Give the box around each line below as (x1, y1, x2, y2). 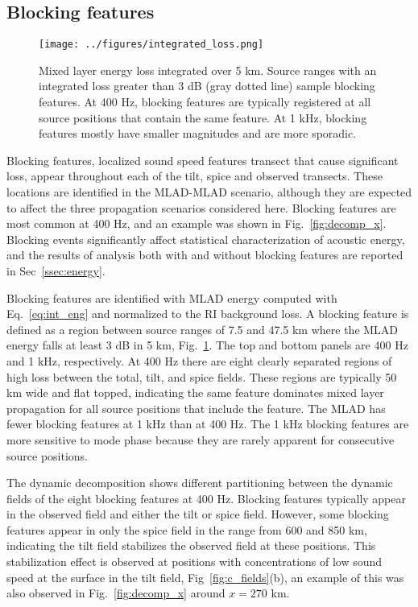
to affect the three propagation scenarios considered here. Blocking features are (6, 199, 396, 216)
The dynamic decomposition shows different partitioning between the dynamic (6, 474, 393, 491)
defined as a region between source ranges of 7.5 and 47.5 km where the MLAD (6, 320, 399, 337)
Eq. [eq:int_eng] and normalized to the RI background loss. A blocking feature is (6, 305, 409, 322)
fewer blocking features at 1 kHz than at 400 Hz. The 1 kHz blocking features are (6, 415, 409, 432)
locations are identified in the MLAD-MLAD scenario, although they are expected (6, 184, 412, 200)
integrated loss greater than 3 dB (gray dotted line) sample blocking (39, 77, 375, 94)
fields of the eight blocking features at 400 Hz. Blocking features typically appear (6, 489, 406, 506)
